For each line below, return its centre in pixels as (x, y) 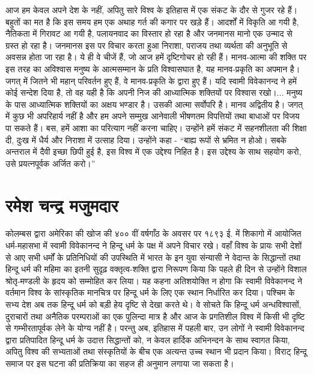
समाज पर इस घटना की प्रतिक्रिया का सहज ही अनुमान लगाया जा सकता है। (120, 363)
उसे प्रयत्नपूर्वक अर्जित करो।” (50, 163)
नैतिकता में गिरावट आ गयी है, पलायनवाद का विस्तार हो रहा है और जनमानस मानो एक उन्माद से (149, 33)
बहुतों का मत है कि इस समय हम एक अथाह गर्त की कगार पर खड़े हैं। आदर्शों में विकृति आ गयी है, (152, 21)
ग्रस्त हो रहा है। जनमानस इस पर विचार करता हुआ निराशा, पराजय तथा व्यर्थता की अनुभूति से (147, 45)
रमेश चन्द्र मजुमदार (62, 204)
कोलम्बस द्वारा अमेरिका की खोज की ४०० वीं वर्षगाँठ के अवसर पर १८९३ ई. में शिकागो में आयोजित (153, 233)
